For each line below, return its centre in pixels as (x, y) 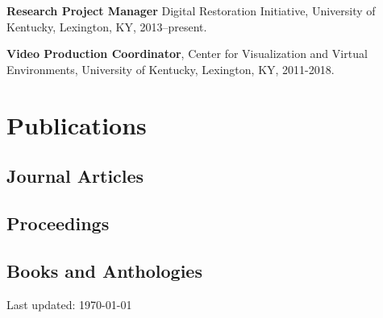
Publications (77, 124)
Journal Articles (75, 176)
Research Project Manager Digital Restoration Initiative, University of (191, 10)
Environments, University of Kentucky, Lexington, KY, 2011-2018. (171, 69)
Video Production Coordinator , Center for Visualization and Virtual (187, 54)
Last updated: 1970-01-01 (69, 304)
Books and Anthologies (104, 270)
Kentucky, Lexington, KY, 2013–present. (107, 26)
